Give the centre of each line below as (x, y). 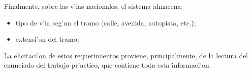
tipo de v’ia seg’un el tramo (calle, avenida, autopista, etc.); (106, 22)
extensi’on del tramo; (47, 39)
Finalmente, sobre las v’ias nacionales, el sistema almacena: (94, 6)
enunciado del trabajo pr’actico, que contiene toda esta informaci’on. (108, 65)
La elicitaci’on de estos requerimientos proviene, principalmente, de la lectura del (126, 55)
